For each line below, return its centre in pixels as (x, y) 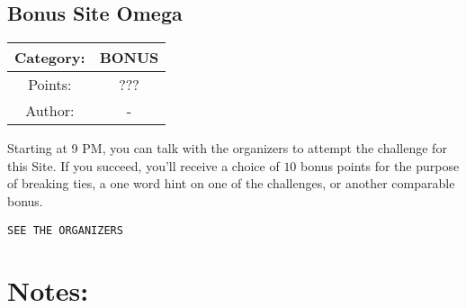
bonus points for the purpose (380, 165)
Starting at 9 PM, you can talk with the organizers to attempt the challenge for (227, 148)
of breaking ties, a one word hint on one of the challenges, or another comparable (231, 183)
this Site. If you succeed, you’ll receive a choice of (143, 165)
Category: (50, 58)
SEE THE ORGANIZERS (65, 230)
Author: (50, 111)
